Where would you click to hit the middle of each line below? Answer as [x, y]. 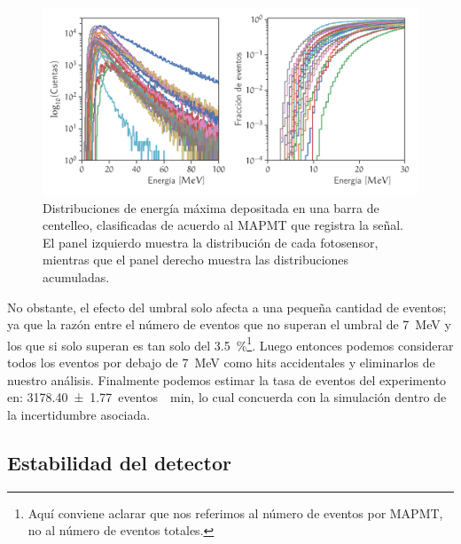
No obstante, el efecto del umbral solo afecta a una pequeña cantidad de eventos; [227, 307]
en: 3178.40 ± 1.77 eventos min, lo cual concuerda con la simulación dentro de [227, 397]
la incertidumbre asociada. [79, 414]
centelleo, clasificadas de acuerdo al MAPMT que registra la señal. [223, 225]
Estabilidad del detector [119, 462]
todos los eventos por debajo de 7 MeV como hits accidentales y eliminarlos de [221, 362]
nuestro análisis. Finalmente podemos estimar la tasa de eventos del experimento [227, 379]
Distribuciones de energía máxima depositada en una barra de [211, 207]
